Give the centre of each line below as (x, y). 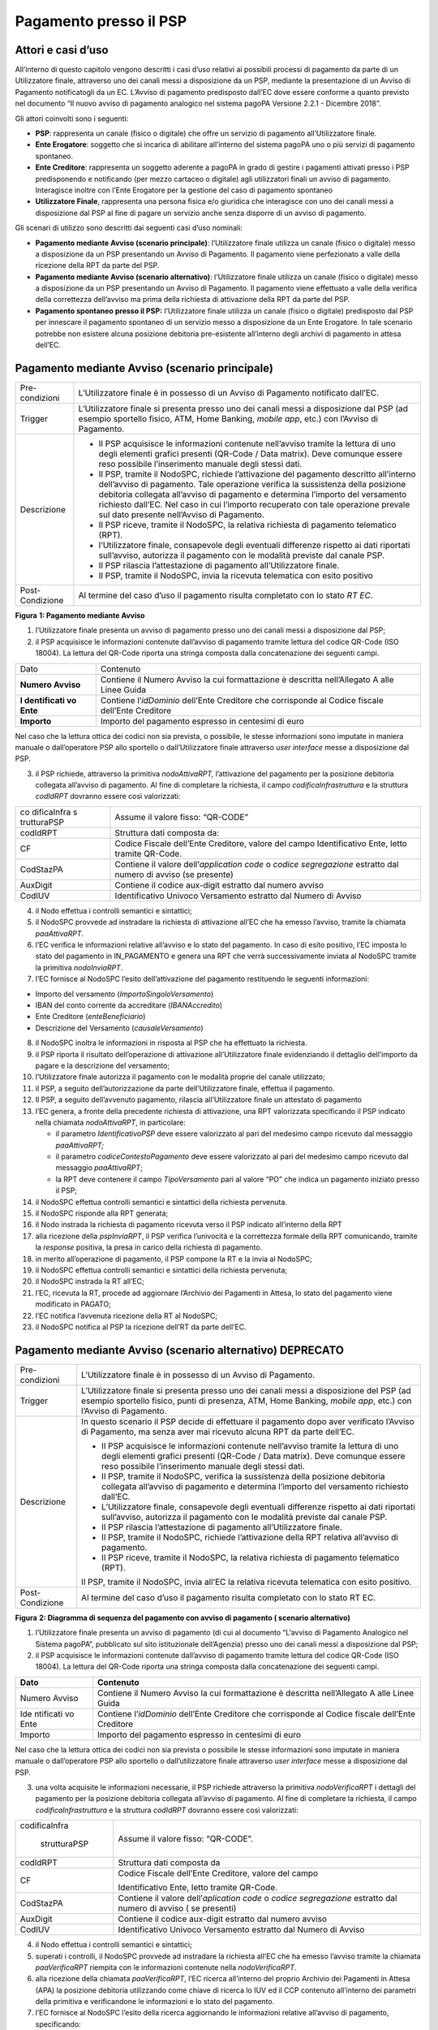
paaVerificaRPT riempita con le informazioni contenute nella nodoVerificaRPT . (166, 1967)
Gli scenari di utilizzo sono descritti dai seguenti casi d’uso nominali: (129, 228)
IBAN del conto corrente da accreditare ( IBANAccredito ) (129, 1005)
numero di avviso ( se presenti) (177, 1908)
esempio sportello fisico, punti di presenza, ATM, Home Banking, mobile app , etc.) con (247, 1401)
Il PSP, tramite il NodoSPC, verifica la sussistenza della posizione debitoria (243, 1476)
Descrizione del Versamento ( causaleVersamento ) (120, 1028)
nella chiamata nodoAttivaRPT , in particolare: (110, 1122)
